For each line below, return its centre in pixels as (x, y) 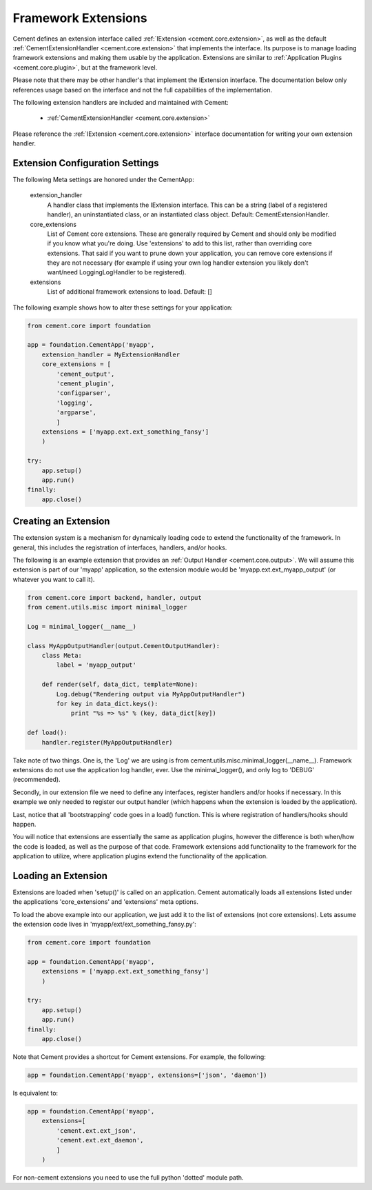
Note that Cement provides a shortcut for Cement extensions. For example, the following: (139, 1057)
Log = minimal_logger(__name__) (82, 626)
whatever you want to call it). (54, 579)
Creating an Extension (61, 522)
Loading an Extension (60, 876)
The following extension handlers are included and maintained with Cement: (121, 102)
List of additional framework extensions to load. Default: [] (130, 292)
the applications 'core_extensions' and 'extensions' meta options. (106, 902)
